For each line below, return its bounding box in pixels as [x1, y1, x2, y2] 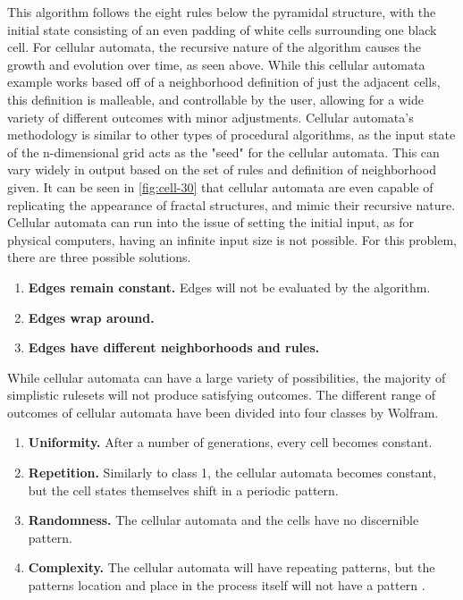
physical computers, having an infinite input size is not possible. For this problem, [7, 230, 457, 249]
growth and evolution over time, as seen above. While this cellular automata [7, 55, 425, 73]
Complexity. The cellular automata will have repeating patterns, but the [28, 558, 435, 577]
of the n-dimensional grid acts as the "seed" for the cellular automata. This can [7, 142, 440, 161]
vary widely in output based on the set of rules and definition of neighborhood [7, 160, 436, 179]
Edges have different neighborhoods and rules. [28, 338, 320, 357]
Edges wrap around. [28, 308, 155, 326]
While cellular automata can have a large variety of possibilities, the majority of [7, 368, 446, 386]
